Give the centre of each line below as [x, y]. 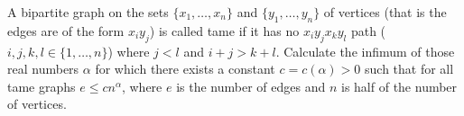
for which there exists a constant [185, 69]
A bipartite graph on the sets [88, 12]
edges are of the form [66, 30]
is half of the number [399, 86]
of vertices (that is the [385, 12]
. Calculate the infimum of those [365, 51]
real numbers [43, 69]
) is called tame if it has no [224, 30]
